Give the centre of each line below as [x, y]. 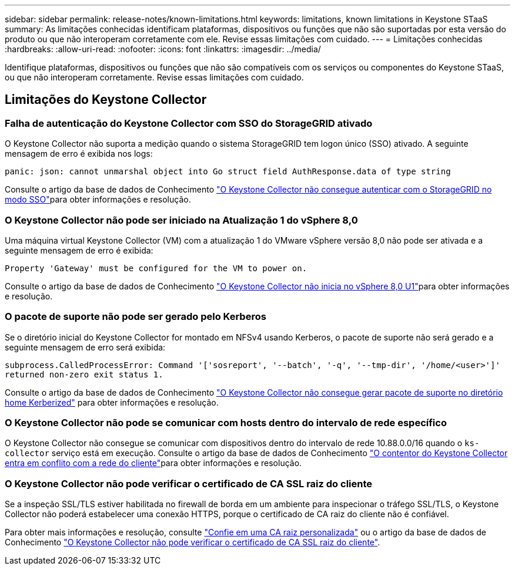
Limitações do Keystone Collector [106, 100]
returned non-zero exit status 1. [84, 374]
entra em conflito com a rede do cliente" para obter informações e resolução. [153, 463]
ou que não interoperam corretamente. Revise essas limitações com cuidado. [154, 77]
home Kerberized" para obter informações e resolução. [112, 402]
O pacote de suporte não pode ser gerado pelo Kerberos [136, 317]
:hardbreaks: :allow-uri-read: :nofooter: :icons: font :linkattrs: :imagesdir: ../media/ [163, 49]
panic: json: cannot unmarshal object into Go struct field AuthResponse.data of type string [228, 172]
